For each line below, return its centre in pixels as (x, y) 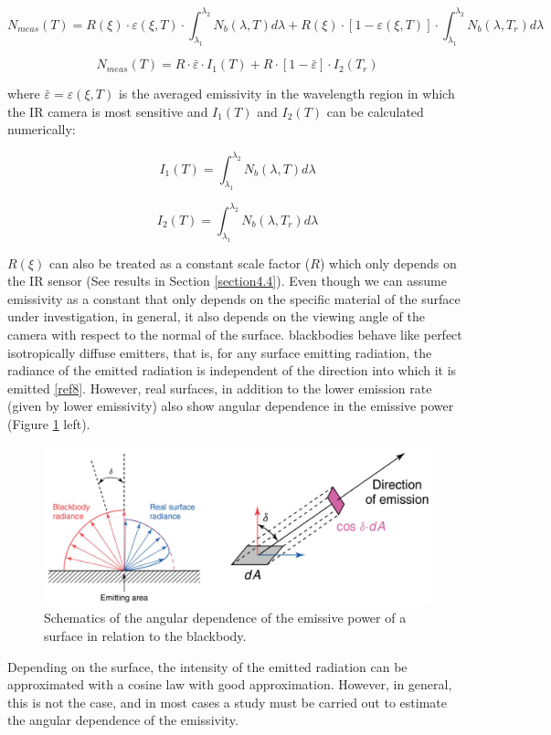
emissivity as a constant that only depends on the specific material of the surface (234, 298)
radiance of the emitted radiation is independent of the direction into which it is (232, 370)
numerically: (42, 129)
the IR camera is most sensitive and (108, 111)
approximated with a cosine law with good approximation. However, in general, (230, 684)
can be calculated (375, 111)
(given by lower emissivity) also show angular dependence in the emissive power (231, 406)
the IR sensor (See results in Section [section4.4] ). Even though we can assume (227, 281)
